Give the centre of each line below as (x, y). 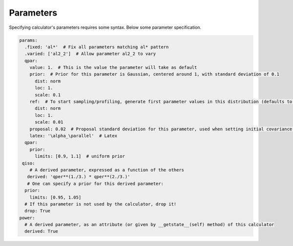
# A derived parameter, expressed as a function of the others (107, 170)
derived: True (42, 231)
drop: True (38, 211)
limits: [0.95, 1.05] (55, 197)
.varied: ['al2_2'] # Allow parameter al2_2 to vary (90, 54)
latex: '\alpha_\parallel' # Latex (73, 136)
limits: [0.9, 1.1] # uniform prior (80, 156)
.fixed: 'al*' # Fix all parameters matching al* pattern (97, 47)
